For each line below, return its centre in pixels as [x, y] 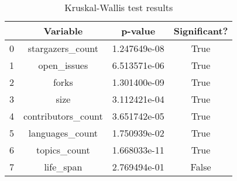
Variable [63, 31]
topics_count [63, 150]
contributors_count [63, 116]
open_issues [63, 65]
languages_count [63, 133]
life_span [63, 167]
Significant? [201, 31]
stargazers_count [63, 48]
